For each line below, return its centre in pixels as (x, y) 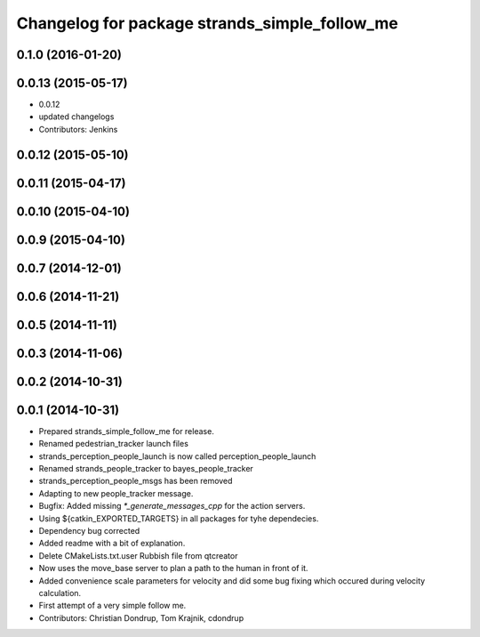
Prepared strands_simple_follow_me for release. (127, 431)
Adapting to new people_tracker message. (116, 493)
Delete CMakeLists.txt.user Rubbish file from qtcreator (138, 555)
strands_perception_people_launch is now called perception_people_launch (177, 456)
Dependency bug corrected (89, 531)
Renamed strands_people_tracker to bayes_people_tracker (146, 469)
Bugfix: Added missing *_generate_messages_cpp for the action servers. (172, 506)
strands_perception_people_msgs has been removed (136, 481)
